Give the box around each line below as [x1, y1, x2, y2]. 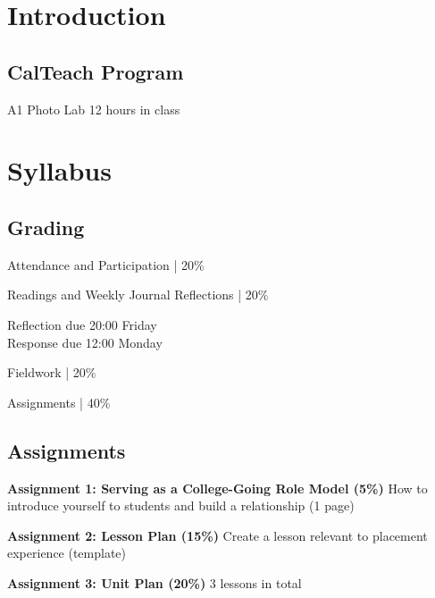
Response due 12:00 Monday [7, 333, 163, 351]
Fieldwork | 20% [7, 363, 96, 382]
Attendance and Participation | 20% [7, 255, 205, 274]
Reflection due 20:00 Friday [7, 315, 157, 333]
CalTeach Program [7, 57, 184, 85]
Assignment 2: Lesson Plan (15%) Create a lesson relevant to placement [7, 526, 428, 544]
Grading [7, 213, 85, 240]
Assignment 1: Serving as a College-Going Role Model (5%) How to [7, 478, 428, 497]
